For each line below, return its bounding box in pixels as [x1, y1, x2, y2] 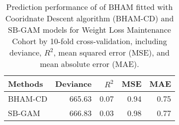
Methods [8, 78, 43, 89]
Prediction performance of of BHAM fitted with [6, 1, 173, 12]
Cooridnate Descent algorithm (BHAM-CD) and [5, 12, 174, 24]
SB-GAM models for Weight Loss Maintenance [8, 24, 171, 35]
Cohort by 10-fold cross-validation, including [12, 35, 167, 47]
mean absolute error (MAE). [40, 58, 139, 69]
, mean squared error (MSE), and [53, 47, 170, 58]
